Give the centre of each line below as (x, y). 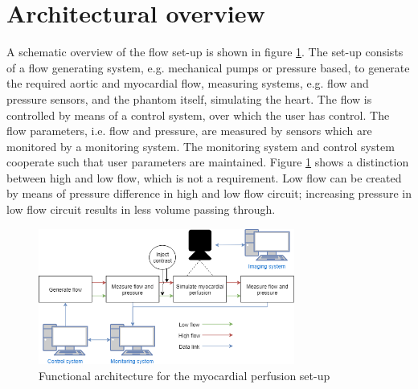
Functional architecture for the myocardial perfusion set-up (184, 375)
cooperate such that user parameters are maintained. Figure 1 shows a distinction (208, 162)
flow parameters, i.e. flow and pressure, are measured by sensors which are (189, 131)
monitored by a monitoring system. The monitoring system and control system (201, 146)
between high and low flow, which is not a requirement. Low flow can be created (204, 177)
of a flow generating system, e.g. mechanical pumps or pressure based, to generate (208, 67)
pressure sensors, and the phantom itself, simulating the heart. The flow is (189, 98)
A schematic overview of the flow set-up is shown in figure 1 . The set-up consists (205, 52)
